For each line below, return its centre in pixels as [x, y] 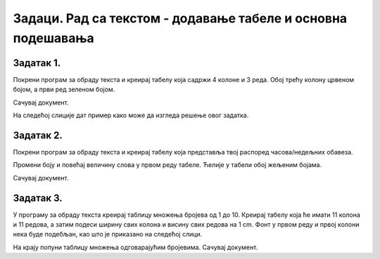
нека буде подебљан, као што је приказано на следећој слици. [108, 234]
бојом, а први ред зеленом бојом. [64, 89]
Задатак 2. [38, 135]
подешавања [53, 38]
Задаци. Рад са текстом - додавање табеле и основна [180, 18]
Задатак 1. [37, 63]
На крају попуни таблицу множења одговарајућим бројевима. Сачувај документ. [135, 247]
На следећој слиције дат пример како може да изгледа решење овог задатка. [131, 115]
